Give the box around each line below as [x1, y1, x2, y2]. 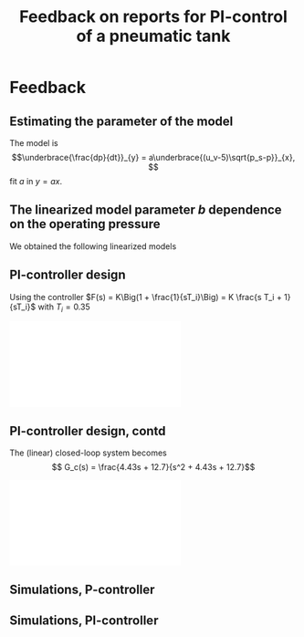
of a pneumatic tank [76, 26, 231, 47]
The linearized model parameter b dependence [9, 203, 282, 218]
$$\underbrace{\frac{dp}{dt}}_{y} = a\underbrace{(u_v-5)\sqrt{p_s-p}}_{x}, [11, 152, 296, 162]
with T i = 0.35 [37, 301, 90, 314]
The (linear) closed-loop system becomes [9, 447, 167, 458]
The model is [9, 138, 58, 148]
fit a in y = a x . [9, 176, 63, 186]
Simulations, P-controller [9, 581, 155, 597]
